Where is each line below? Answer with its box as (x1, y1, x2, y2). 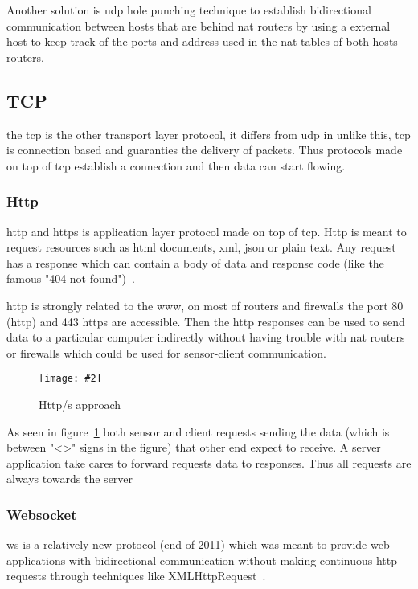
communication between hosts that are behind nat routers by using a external (6, 17, 391, 34)
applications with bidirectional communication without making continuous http (6, 551, 397, 568)
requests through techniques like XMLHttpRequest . (6, 567, 266, 584)
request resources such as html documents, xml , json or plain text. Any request (6, 239, 396, 256)
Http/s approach (39, 395, 121, 412)
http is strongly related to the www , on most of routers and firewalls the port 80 (6, 297, 404, 313)
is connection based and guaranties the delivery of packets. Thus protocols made (6, 141, 403, 158)
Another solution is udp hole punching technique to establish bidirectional (6, 2, 371, 18)
